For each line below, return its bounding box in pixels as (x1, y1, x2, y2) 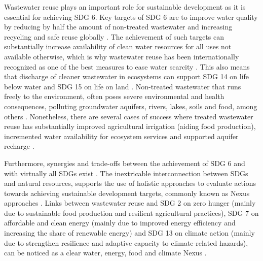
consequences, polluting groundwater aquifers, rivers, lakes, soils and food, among (4, 101, 257, 111)
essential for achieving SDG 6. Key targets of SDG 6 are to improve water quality (4, 11, 258, 22)
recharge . (4, 141, 34, 151)
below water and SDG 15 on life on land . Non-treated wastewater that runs (4, 81, 241, 91)
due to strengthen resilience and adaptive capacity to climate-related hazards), (4, 237, 248, 248)
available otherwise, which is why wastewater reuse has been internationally (4, 51, 239, 61)
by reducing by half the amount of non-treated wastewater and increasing (4, 21, 233, 32)
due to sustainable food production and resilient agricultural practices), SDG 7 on (4, 207, 259, 218)
